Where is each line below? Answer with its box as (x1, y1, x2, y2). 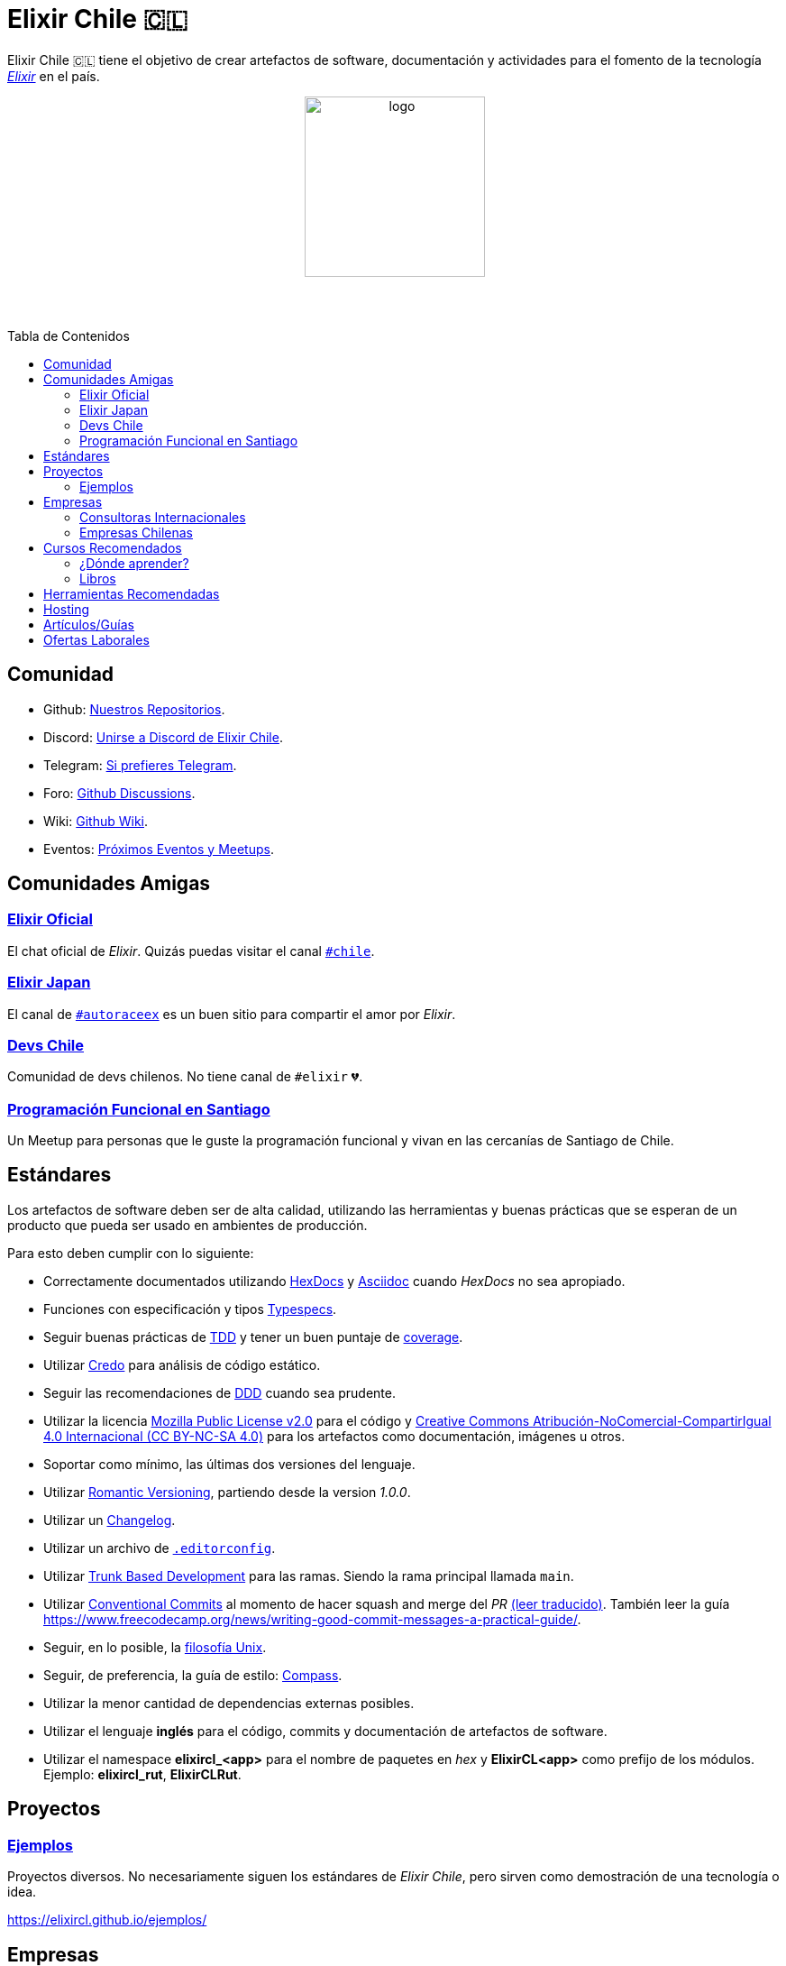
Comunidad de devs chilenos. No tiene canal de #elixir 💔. (7, 1069, 363, 1085)
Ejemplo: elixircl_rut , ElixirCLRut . (43, 1766, 242, 1782)
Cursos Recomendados (43, 539, 182, 556)
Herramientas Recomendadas (43, 585, 220, 602)
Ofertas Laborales (43, 631, 150, 648)
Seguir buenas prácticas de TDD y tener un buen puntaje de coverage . (43, 1328, 463, 1345)
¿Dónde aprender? (79, 555, 189, 571)
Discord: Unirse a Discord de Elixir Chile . (43, 729, 283, 745)
